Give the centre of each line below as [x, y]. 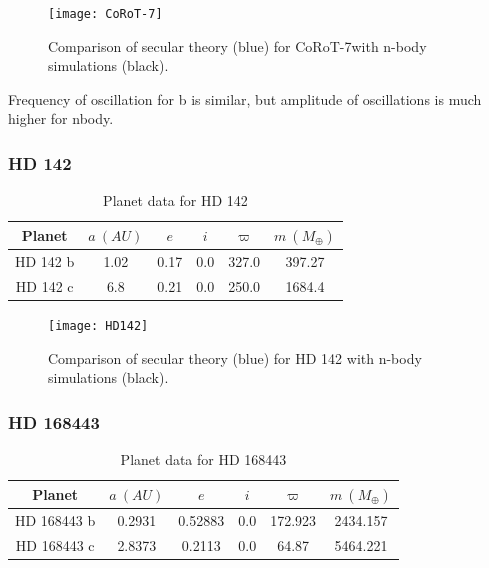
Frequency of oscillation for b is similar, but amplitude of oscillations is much [245, 98]
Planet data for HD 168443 [203, 459]
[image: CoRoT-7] [105, 14]
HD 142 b [45, 261]
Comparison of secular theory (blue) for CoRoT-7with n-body [237, 45]
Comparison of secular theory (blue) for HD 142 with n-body [235, 357]
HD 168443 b [55, 519]
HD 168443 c [55, 544]
